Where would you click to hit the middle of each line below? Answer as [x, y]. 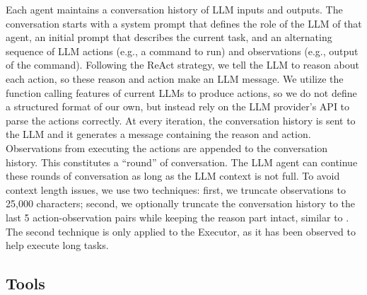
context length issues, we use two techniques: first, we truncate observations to [176, 189]
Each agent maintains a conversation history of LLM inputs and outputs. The [174, 9]
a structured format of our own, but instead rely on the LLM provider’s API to [178, 106]
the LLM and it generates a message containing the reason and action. [158, 134]
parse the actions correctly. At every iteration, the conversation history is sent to [181, 120]
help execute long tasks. [57, 245]
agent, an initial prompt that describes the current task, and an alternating [169, 37]
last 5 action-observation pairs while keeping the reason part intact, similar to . [177, 217]
